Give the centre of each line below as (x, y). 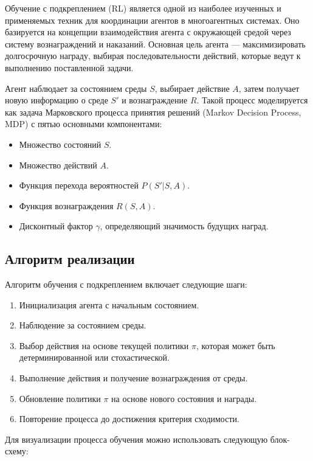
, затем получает (269, 88)
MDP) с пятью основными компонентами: (84, 124)
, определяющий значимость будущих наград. (184, 226)
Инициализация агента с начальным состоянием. (109, 304)
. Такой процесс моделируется (252, 100)
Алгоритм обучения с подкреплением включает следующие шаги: (126, 284)
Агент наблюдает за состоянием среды (76, 88)
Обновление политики (60, 398)
